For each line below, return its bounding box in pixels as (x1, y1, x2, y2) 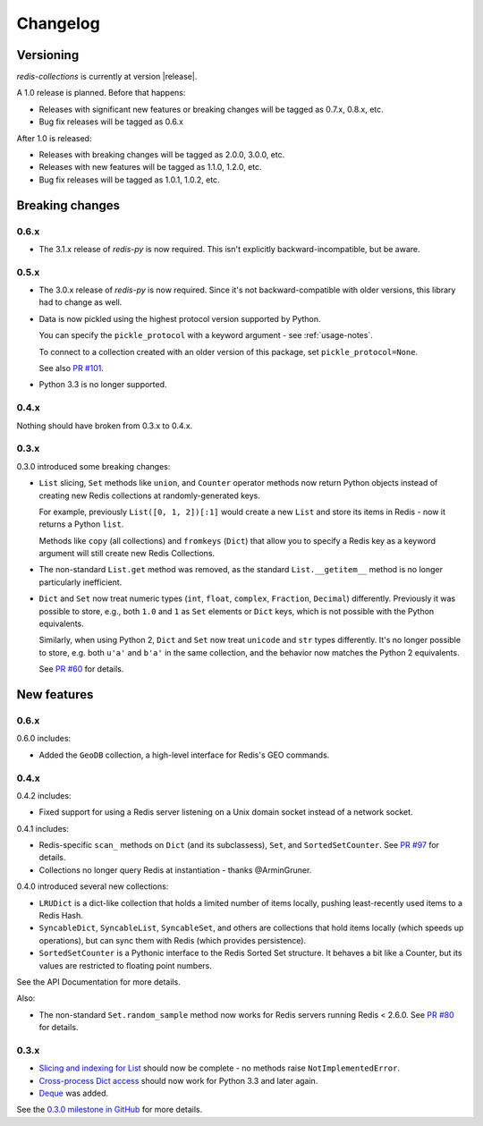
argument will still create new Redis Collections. (38, 548, 215, 559)
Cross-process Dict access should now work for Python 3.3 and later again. (38, 1075, 318, 1086)
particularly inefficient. (38, 577, 123, 588)
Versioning (16, 47, 80, 63)
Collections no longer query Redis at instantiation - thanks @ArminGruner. (38, 864, 312, 876)
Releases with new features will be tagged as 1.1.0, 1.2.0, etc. (38, 162, 263, 173)
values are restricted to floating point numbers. (38, 960, 212, 970)
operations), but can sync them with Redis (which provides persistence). (38, 935, 307, 945)
